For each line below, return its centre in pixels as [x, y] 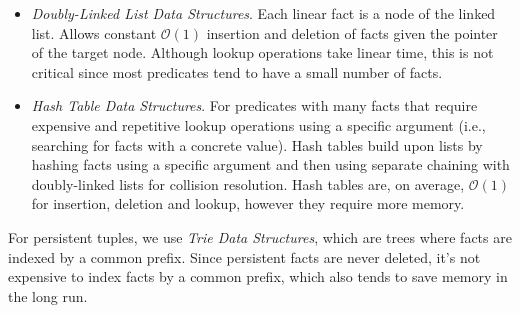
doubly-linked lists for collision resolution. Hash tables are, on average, [248, 183]
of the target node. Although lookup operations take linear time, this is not [262, 52]
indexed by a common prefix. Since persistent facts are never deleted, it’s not [244, 256]
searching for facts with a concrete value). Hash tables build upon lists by [257, 144]
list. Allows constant [94, 32]
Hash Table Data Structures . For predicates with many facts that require [254, 105]
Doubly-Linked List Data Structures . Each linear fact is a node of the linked [263, 13]
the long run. [48, 295]
